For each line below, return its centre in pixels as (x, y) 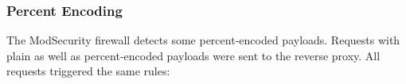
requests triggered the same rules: (88, 71)
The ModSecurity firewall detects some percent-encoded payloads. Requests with (203, 40)
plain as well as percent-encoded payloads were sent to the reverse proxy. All (193, 55)
